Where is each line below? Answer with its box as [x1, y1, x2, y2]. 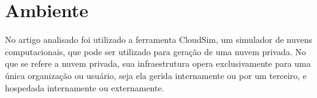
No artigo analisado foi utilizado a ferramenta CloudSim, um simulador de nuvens [5, 33, 313, 46]
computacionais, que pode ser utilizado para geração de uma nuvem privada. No [5, 45, 307, 58]
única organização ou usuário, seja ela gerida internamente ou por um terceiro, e [5, 69, 307, 81]
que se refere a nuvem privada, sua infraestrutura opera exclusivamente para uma [5, 57, 311, 70]
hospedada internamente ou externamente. [5, 81, 164, 94]
